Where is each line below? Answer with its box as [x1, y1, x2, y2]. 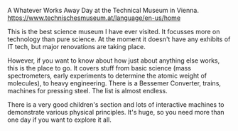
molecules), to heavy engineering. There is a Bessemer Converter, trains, [7, 79, 222, 88]
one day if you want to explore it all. [7, 115, 112, 124]
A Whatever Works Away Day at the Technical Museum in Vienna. [7, 6, 199, 14]
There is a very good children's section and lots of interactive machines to [7, 100, 225, 109]
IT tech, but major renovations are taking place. [7, 43, 146, 51]
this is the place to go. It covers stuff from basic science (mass [7, 64, 192, 72]
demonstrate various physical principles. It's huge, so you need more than [7, 108, 225, 116]
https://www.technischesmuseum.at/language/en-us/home [7, 14, 181, 22]
